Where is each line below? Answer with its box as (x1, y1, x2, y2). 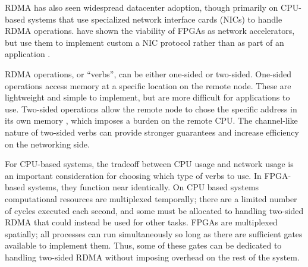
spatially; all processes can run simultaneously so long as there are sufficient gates (5, 227, 303, 240)
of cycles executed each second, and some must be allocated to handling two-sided (5, 204, 304, 216)
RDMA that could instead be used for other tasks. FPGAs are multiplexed (5, 216, 278, 228)
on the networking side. (5, 137, 90, 150)
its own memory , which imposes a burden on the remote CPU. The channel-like (5, 114, 298, 127)
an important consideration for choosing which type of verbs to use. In (5, 169, 262, 181)
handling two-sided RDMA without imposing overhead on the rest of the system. (5, 250, 300, 263)
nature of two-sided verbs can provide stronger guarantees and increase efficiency (5, 125, 299, 138)
